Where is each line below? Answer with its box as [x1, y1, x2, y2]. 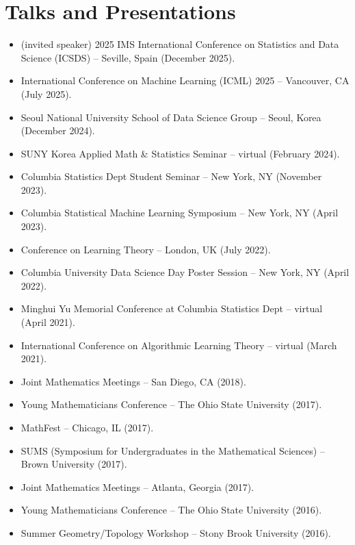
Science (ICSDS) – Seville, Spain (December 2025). [21, 50, 235, 64]
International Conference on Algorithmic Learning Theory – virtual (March [21, 338, 337, 352]
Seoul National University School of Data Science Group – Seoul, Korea [21, 110, 321, 124]
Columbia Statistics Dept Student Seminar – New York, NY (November [21, 169, 322, 183]
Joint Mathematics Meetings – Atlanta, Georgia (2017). [21, 479, 254, 494]
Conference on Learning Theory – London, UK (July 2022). [21, 242, 271, 256]
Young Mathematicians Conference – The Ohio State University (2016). [21, 503, 322, 517]
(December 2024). [21, 123, 95, 138]
